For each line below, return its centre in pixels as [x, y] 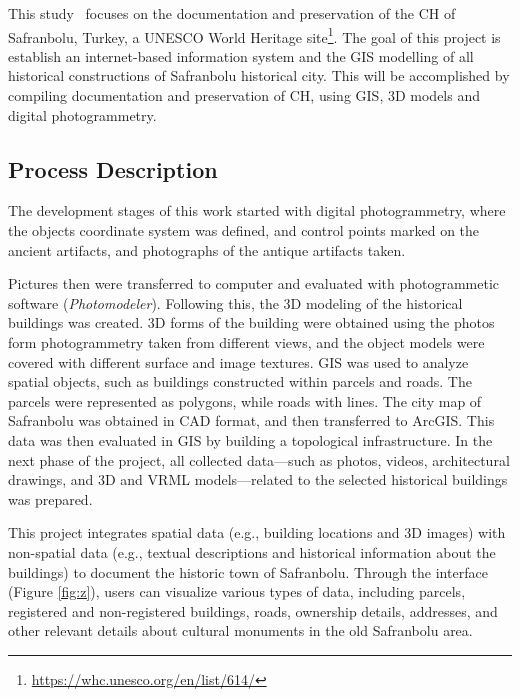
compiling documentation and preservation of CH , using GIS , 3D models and [244, 95]
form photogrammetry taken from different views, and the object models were [246, 341]
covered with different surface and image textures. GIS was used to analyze [238, 361]
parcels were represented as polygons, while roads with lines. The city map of [245, 400]
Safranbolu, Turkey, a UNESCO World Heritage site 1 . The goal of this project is [254, 35]
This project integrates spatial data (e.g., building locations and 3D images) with [257, 532]
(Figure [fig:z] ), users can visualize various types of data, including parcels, [237, 591]
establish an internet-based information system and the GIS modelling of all [241, 55]
